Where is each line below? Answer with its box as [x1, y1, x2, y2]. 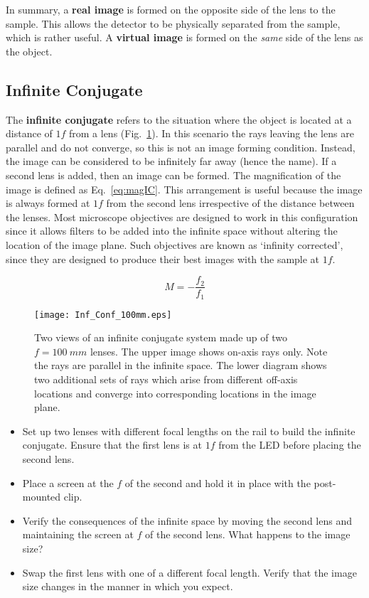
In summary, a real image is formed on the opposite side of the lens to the [6, 2, 336, 16]
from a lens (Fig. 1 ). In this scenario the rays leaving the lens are [69, 126, 354, 141]
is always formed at [6, 196, 90, 210]
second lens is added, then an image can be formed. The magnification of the [6, 167, 341, 182]
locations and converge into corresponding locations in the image [34, 385, 316, 400]
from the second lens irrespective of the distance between [106, 196, 355, 210]
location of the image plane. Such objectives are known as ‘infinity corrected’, [6, 237, 343, 252]
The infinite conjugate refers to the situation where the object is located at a [6, 112, 352, 127]
